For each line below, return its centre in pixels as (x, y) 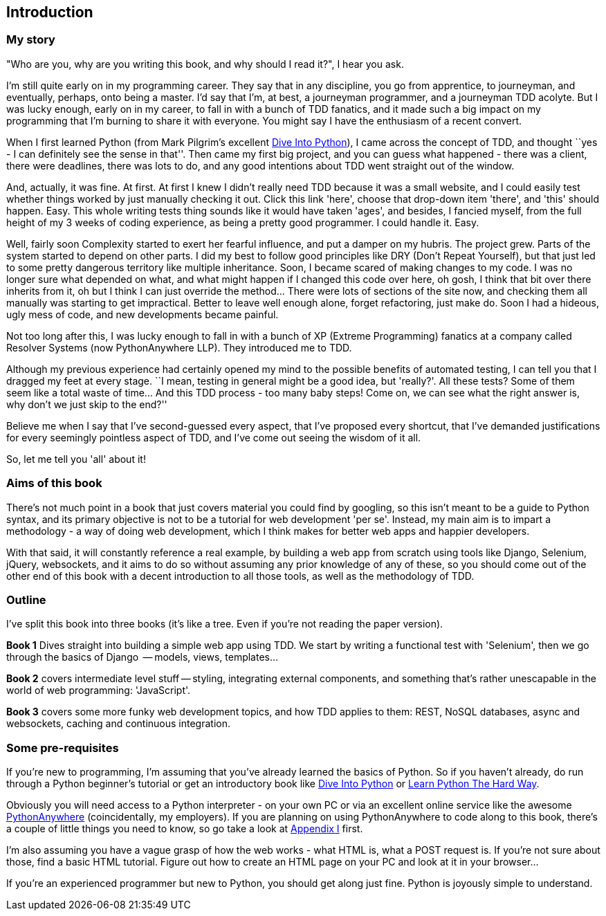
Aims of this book (54, 483)
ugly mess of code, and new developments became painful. (143, 314)
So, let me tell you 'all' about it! (76, 459)
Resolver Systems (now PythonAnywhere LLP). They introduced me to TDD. (179, 347)
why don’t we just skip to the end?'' (87, 404)
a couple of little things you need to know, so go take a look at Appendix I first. (185, 829)
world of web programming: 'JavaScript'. (99, 690)
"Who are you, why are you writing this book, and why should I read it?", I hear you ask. (205, 64)
